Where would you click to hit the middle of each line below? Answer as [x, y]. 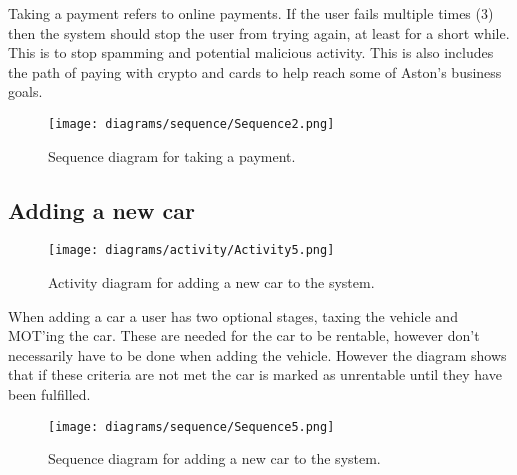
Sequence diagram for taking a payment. [172, 155]
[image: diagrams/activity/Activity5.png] [191, 250]
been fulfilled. [49, 394]
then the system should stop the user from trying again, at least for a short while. [259, 32]
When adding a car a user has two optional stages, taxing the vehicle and [233, 315]
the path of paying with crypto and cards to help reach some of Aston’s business [255, 71]
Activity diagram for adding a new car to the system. [211, 282]
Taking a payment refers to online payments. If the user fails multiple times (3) [251, 13]
